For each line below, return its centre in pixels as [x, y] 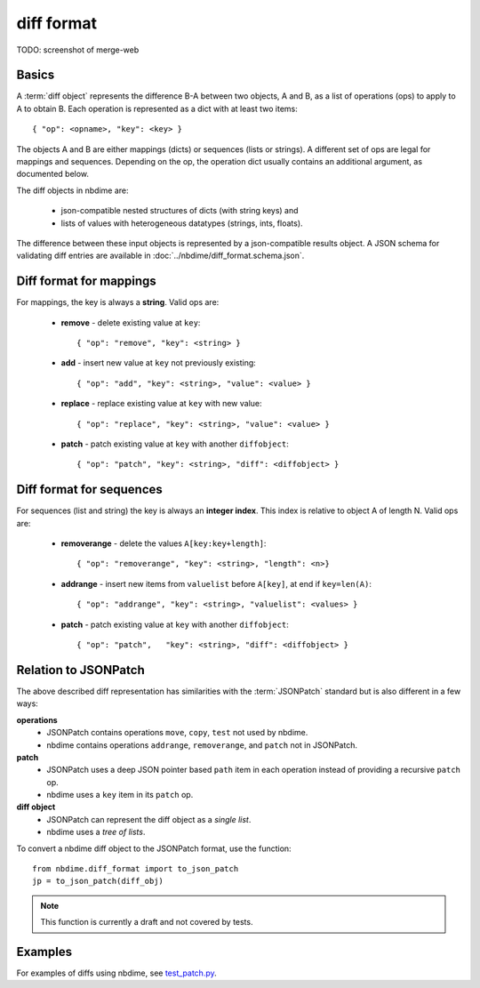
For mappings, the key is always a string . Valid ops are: [118, 302]
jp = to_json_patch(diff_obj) [98, 881]
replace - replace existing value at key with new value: [161, 404]
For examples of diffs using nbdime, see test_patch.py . [116, 973]
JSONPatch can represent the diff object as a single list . [149, 819]
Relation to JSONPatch [81, 670]
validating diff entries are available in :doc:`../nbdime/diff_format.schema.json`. [160, 256]
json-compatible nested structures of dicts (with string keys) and [180, 211]
